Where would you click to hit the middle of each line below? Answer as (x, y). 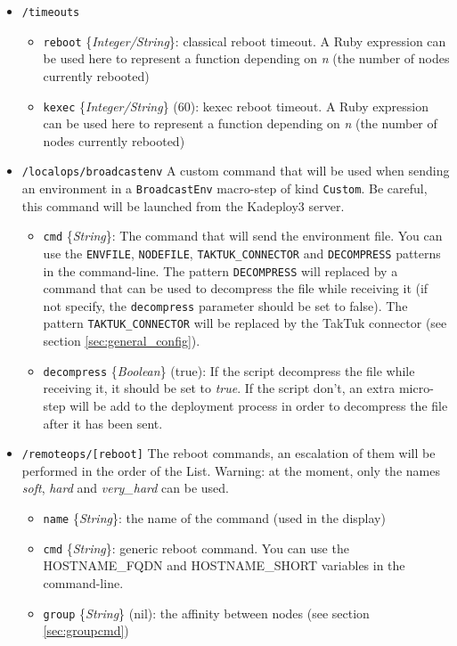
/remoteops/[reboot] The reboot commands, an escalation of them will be (228, 453)
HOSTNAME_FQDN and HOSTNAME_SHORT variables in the (224, 565)
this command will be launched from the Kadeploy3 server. (183, 205)
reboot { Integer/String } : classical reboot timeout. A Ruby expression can (245, 41)
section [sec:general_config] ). (122, 341)
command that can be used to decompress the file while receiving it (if (236, 288)
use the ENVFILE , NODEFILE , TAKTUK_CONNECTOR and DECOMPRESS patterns (242, 253)
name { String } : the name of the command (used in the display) (214, 518)
